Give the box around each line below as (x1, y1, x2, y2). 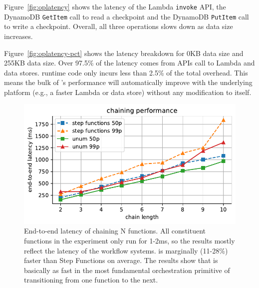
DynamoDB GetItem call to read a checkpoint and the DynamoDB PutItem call (4, 11, 249, 21)
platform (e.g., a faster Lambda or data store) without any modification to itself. (4, 86, 252, 97)
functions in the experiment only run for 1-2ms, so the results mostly (24, 235, 235, 245)
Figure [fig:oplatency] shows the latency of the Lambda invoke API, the (4, 1, 226, 11)
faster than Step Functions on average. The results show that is (24, 255, 218, 265)
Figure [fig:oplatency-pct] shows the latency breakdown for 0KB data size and (4, 47, 244, 58)
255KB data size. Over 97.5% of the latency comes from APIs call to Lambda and (4, 57, 255, 68)
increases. (4, 30, 33, 41)
